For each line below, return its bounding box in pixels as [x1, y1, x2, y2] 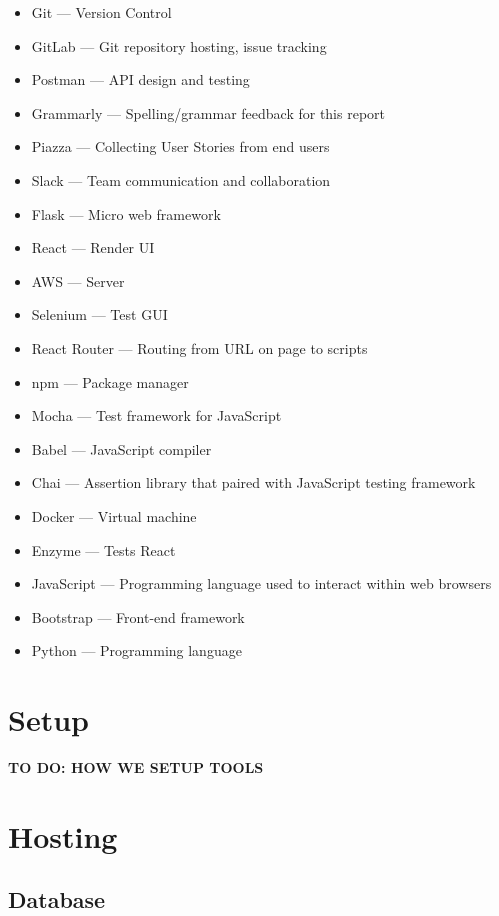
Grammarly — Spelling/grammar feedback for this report [31, 102, 386, 123]
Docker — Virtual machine [31, 505, 197, 526]
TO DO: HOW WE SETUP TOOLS [8, 757, 264, 777]
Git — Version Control [31, 2, 172, 22]
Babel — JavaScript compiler [31, 438, 212, 459]
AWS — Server [31, 270, 125, 291]
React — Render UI [31, 237, 155, 258]
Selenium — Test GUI [31, 304, 168, 325]
